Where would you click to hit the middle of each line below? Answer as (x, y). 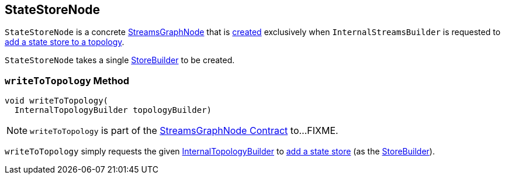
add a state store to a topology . (65, 42)
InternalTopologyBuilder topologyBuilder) (113, 110)
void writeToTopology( (57, 101)
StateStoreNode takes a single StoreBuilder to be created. (120, 60)
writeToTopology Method (67, 80)
